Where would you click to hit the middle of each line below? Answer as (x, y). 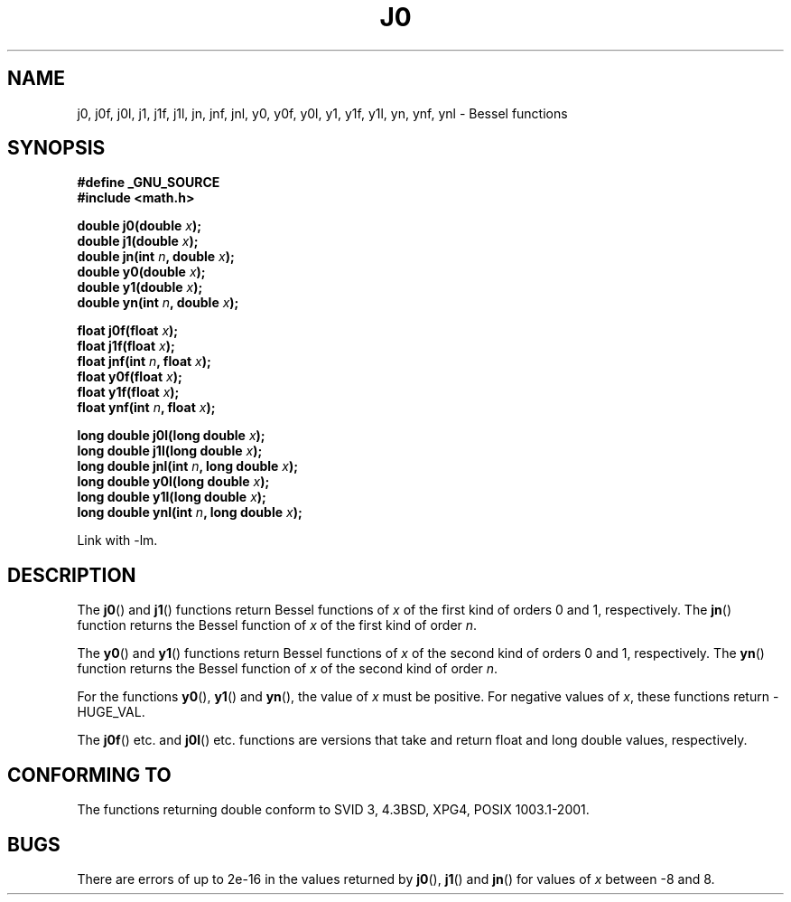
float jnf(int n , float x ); (144, 362)
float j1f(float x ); (126, 346)
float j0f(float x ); (128, 331)
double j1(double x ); (138, 241)
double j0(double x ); (139, 226)
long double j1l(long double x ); (170, 451)
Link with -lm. (117, 540)
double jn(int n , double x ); (156, 257)
